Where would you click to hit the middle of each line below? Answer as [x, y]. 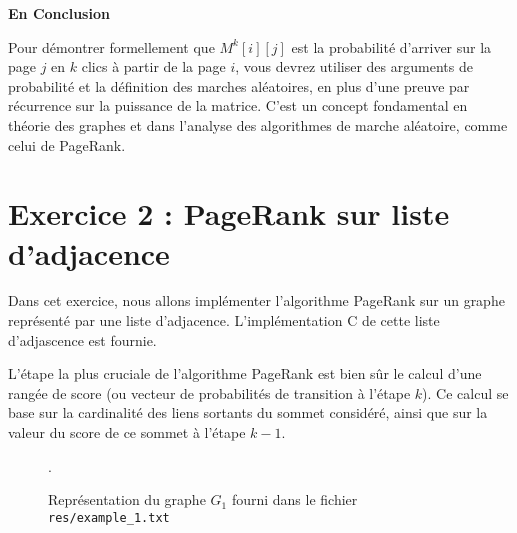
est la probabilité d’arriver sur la [391, 46]
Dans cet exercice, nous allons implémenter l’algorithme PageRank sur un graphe [256, 300]
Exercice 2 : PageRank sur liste [229, 213]
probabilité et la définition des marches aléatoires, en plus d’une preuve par [239, 85]
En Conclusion [59, 13]
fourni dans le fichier [294, 499]
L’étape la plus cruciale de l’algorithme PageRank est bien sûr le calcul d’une [245, 373]
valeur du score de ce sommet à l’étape [127, 432]
